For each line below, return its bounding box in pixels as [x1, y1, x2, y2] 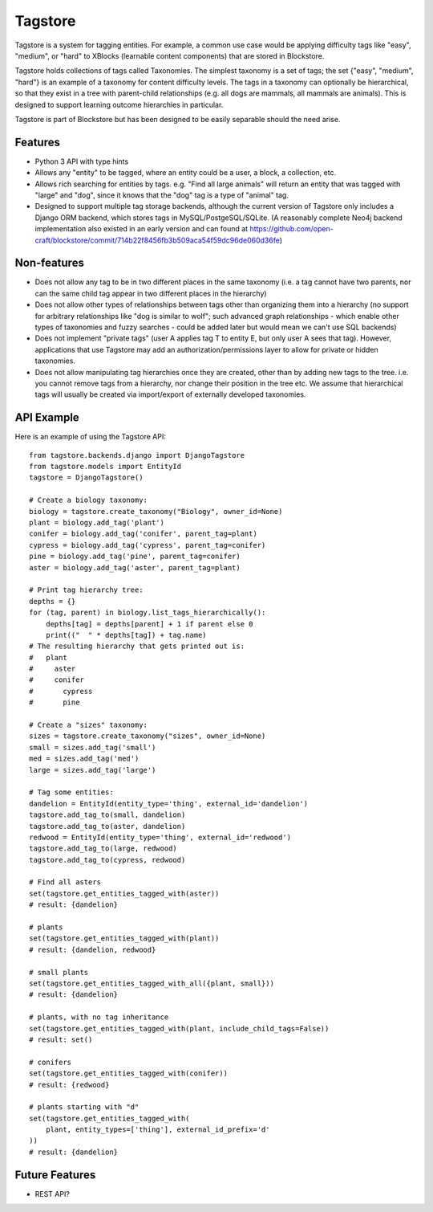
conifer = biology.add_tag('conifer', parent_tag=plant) [29, 529, 258, 538]
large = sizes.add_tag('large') [29, 765, 156, 774]
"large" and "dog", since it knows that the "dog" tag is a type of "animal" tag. [34, 190, 289, 200]
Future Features [14, 1168, 96, 1181]
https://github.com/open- [249, 224, 334, 234]
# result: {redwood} [29, 1080, 110, 1089]
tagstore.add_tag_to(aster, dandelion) [29, 822, 186, 830]
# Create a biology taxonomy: [29, 496, 148, 505]
